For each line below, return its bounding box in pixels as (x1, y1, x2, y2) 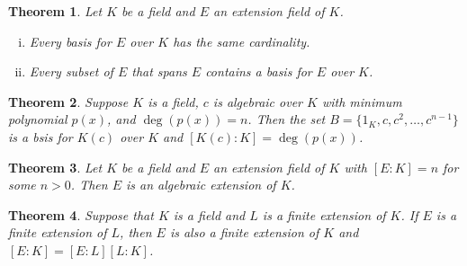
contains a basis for (205, 62, 312, 81)
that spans (131, 62, 187, 81)
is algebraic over (212, 92, 302, 111)
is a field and (173, 205, 246, 224)
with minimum (321, 92, 402, 111)
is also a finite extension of (169, 223, 319, 242)
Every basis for (29, 31, 112, 50)
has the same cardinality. (173, 31, 310, 50)
